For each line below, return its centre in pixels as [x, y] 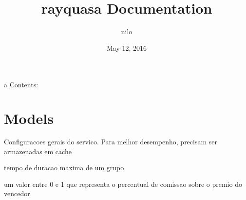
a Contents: [21, 85]
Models [29, 118]
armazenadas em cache [38, 151]
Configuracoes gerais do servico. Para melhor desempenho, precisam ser [111, 142]
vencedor [17, 193]
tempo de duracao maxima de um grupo [64, 168]
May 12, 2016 [127, 48]
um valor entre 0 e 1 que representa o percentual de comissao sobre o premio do [123, 184]
